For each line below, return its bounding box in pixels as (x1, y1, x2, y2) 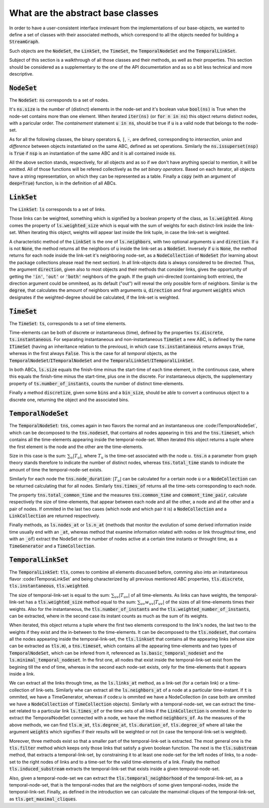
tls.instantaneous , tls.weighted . (9, 583, 90, 589)
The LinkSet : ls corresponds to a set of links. (9, 207, 106, 212)
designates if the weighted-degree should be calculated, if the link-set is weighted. (9, 294, 180, 300)
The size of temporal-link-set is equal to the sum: (9, 592, 111, 598)
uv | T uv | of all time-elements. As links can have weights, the (114, 592, 237, 599)
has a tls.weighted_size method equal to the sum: (25, 599, 136, 605)
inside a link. (9, 671, 35, 677)
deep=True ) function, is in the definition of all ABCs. (9, 180, 117, 186)
